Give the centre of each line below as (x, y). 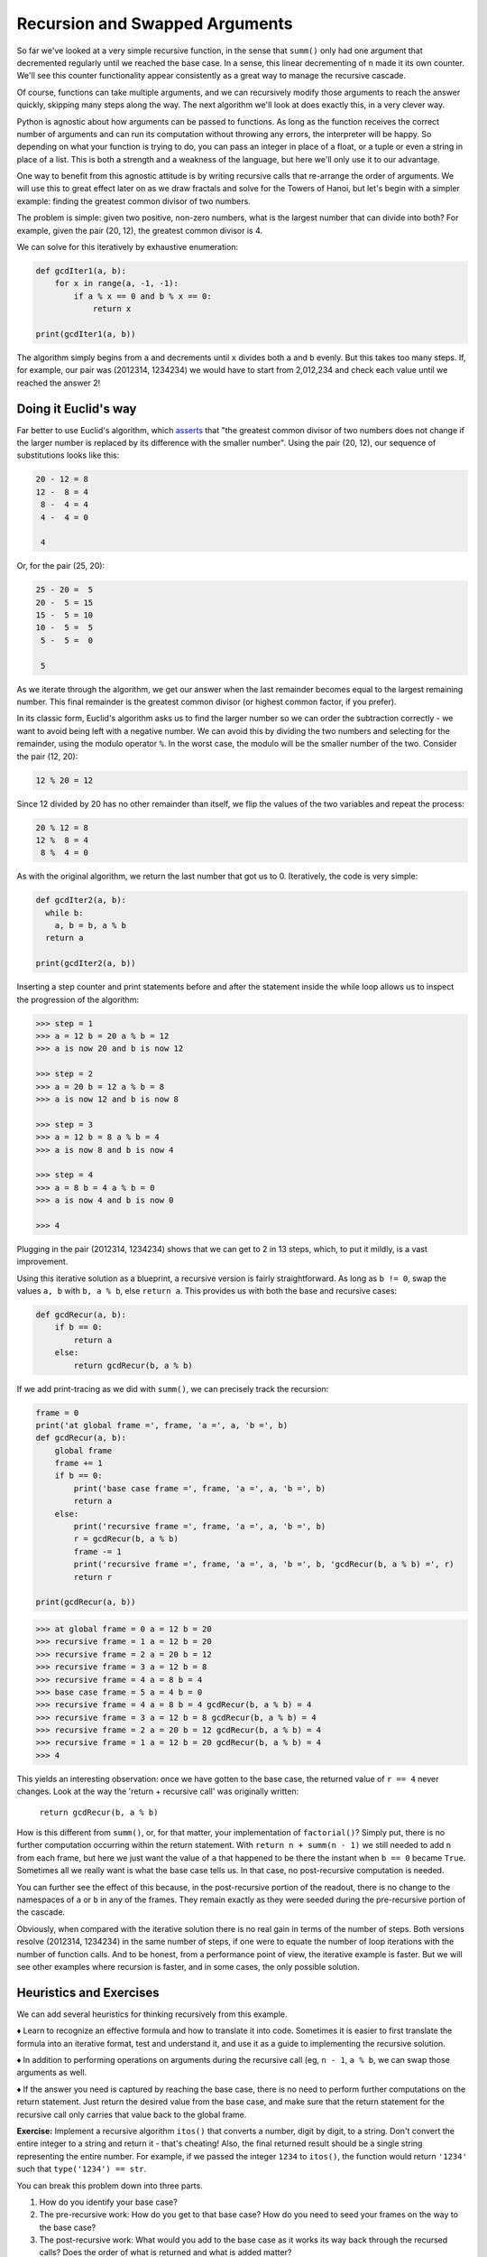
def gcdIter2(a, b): (81, 900)
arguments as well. (52, 2073)
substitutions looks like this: (68, 455)
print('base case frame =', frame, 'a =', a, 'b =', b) (200, 1488)
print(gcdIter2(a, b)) (86, 963)
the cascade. (41, 1912)
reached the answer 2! (59, 383)
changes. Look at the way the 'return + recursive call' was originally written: (158, 1791)
